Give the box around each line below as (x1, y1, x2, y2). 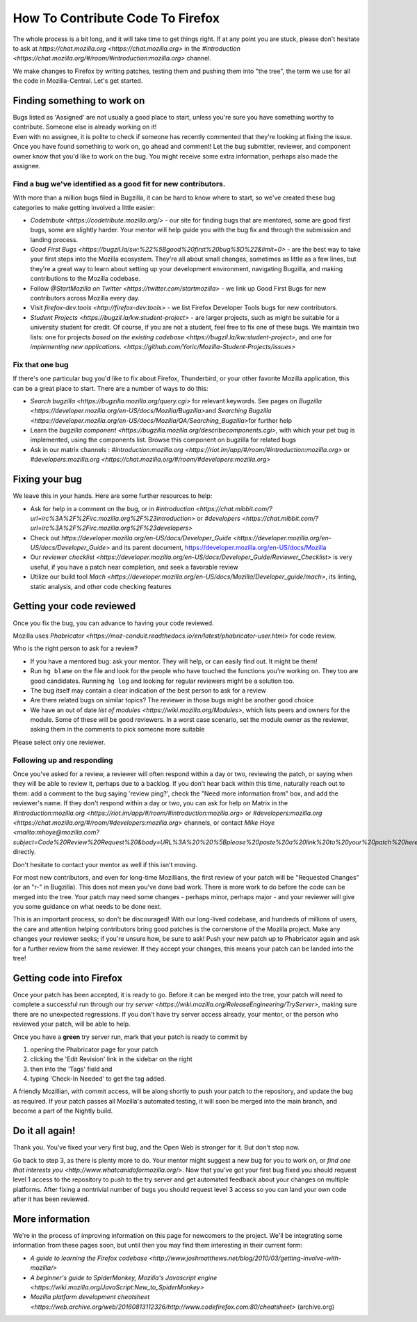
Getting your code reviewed (13, 600, 136, 612)
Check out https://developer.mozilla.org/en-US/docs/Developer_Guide (30, 533, 232, 542)
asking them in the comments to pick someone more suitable (30, 725, 205, 734)
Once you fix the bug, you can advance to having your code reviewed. (13, 619, 215, 627)
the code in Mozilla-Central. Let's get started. (13, 76, 143, 85)
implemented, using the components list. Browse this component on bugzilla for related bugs (30, 435, 297, 444)
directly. (13, 848, 36, 856)
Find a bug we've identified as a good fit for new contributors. (13, 179, 226, 188)
